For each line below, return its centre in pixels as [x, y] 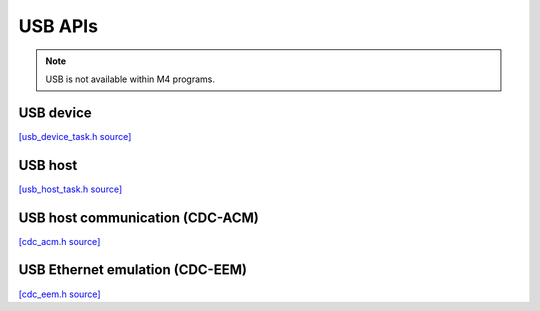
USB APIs [58, 26]
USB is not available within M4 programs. [130, 79]
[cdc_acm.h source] [59, 241]
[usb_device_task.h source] [75, 136]
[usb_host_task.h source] [70, 189]
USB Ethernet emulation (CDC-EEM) [132, 270]
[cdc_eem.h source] [59, 294]
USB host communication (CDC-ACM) [138, 217]
